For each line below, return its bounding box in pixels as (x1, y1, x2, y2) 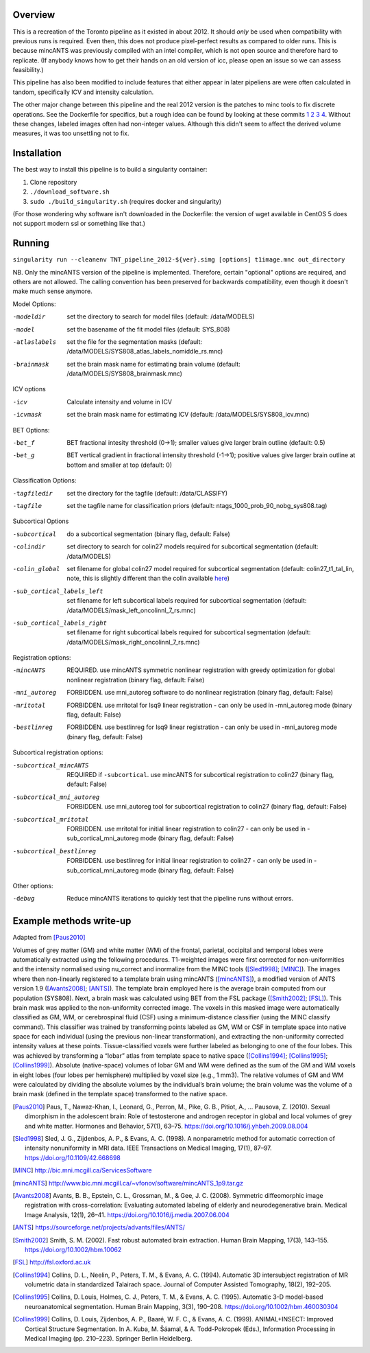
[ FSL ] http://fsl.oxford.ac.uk (12, 1258, 91, 1267)
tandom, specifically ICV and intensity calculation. (12, 88, 154, 96)
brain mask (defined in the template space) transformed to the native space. (12, 1090, 228, 1098)
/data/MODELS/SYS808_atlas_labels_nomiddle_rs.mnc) (66, 347, 223, 356)
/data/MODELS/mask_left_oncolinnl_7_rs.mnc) (66, 606, 197, 614)
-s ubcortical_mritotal (12, 816, 89, 823)
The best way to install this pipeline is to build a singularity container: (12, 165, 208, 174)
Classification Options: (12, 476, 77, 485)
